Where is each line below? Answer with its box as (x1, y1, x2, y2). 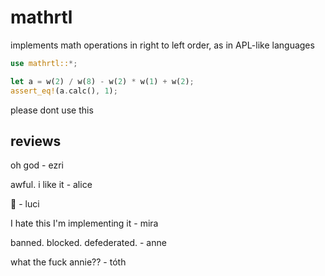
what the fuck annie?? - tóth (10, 256, 127, 268)
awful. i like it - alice (10, 179, 93, 191)
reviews (10, 132, 62, 150)
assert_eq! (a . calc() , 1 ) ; (10, 86, 118, 96)
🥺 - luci (10, 198, 40, 210)
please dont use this (10, 104, 94, 116)
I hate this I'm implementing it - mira (10, 217, 159, 230)
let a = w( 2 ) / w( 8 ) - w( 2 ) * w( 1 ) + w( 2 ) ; (10, 76, 195, 86)
